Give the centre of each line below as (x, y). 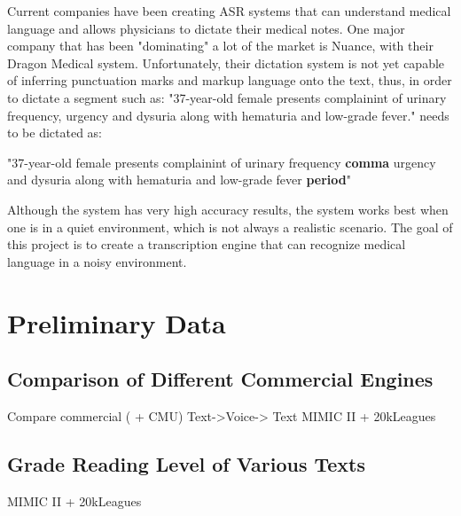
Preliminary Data (117, 322)
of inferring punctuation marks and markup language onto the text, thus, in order (230, 80)
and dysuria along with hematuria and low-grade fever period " (180, 180)
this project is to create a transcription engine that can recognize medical (207, 244)
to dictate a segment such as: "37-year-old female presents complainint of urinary (227, 97)
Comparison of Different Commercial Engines (220, 379)
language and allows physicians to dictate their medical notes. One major (206, 28)
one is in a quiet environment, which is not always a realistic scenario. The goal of (230, 227)
